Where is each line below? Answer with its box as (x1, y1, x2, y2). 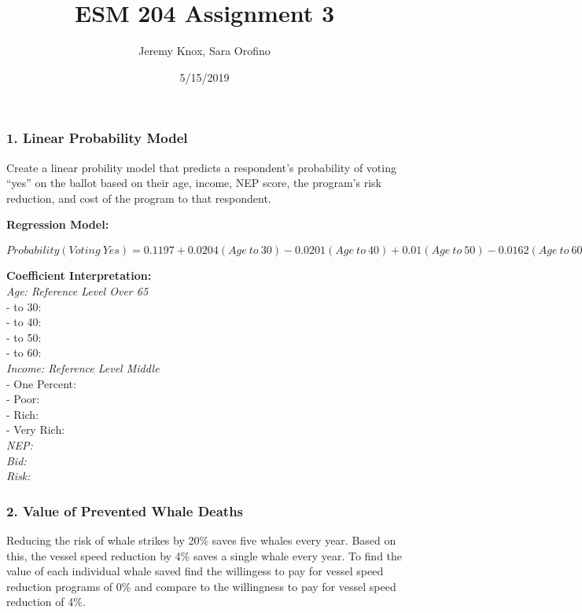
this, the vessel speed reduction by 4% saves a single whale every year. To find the (6, 547, 403, 563)
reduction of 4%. (6, 593, 86, 610)
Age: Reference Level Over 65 (6, 283, 149, 299)
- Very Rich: (6, 421, 65, 438)
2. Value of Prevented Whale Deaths (6, 501, 244, 520)
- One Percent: (6, 375, 76, 391)
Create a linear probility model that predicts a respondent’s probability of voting (6, 159, 396, 175)
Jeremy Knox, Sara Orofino (138, 42, 271, 59)
